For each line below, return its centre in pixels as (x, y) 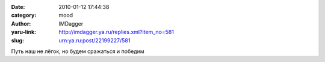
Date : (18, 7)
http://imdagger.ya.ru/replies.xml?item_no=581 (116, 32)
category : (24, 15)
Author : (21, 23)
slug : (17, 40)
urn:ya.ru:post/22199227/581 (94, 40)
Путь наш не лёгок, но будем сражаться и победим (78, 51)
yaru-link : (23, 32)
